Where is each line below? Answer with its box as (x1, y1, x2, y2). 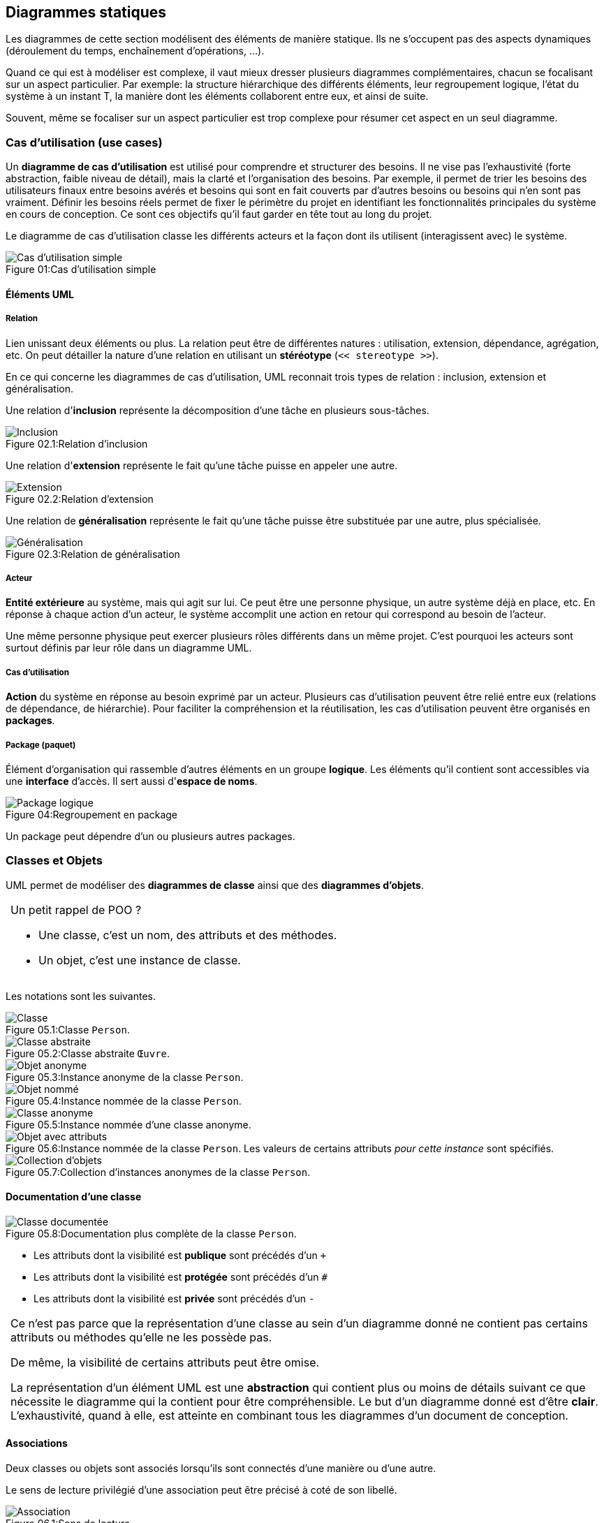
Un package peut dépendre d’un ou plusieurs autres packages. (6, 830, 295, 842)
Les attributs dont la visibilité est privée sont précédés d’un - (34, 1292, 315, 1304)
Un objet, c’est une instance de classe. (38, 952, 241, 967)
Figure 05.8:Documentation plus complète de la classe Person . (6, 1227, 297, 1239)
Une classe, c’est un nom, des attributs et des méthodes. (38, 927, 337, 942)
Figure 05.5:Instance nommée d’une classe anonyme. (6, 1118, 251, 1131)
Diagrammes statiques (6, 3, 167, 21)
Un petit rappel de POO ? (10, 902, 142, 917)
